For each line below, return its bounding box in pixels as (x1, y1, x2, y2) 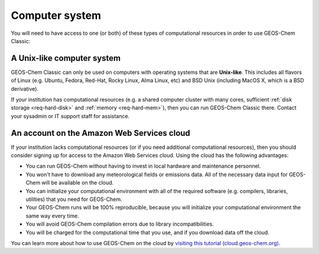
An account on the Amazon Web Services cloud (11, 128, 190, 138)
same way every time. (25, 212, 79, 219)
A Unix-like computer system (11, 53, 121, 63)
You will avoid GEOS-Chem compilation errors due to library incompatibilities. (25, 220, 214, 227)
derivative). (11, 85, 38, 92)
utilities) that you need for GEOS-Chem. (25, 196, 122, 203)
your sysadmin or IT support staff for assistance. (11, 112, 130, 119)
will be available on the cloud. (41, 179, 114, 186)
